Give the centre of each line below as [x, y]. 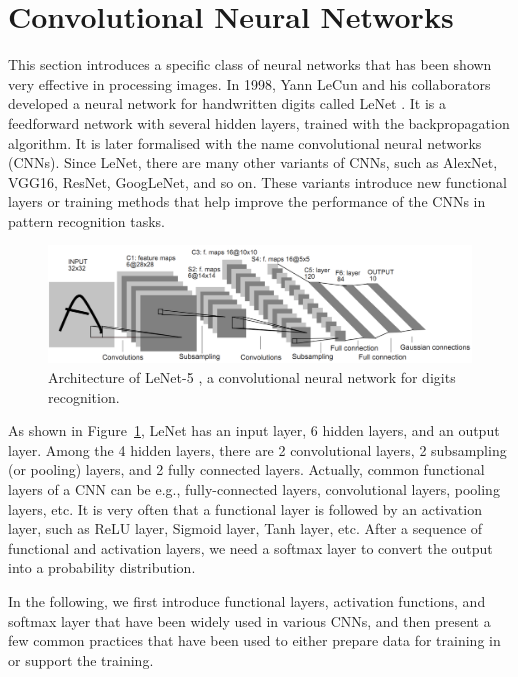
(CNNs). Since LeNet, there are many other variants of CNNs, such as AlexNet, [253, 162]
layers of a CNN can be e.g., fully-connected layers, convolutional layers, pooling [254, 489]
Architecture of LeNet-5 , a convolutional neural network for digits [252, 377]
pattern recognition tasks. [86, 220]
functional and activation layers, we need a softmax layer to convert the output [250, 547]
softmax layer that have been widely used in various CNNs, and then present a [249, 620]
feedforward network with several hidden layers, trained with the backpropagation [259, 122]
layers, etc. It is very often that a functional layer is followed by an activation [245, 508]
